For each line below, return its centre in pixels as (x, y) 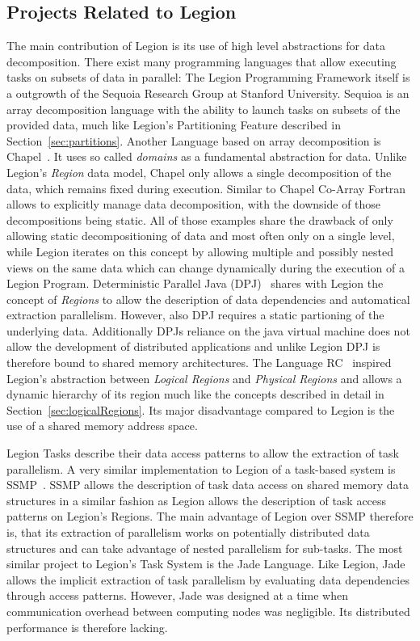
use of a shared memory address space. (102, 426)
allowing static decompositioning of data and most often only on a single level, (201, 236)
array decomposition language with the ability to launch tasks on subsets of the (204, 109)
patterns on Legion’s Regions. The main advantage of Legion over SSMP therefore (210, 516)
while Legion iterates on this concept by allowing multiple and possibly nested (200, 251)
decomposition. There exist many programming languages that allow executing (202, 61)
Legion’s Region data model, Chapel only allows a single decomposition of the (199, 172)
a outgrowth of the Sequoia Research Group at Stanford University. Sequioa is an (208, 93)
